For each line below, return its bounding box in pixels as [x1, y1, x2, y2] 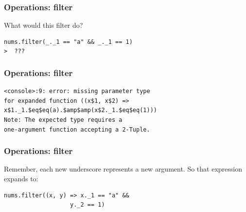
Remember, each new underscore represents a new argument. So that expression [4, 164, 243, 174]
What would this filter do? [4, 20, 83, 30]
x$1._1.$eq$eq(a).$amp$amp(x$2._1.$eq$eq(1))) [4, 107, 157, 114]
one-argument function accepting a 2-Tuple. [4, 126, 150, 133]
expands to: [4, 173, 38, 183]
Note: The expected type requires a [4, 116, 123, 123]
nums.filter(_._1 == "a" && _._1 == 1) [4, 38, 133, 45]
